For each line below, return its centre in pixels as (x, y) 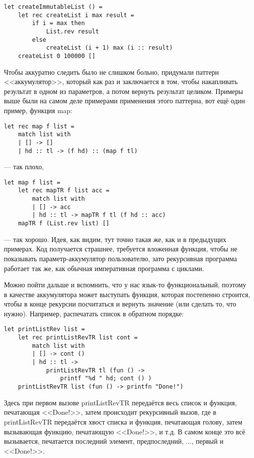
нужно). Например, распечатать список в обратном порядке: (94, 313)
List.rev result (72, 31)
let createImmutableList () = (53, 7)
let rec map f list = (39, 126)
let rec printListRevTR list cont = (78, 338)
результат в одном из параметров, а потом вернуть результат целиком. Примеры (124, 91)
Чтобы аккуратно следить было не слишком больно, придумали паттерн (112, 72)
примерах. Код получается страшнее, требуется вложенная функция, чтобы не (121, 249)
